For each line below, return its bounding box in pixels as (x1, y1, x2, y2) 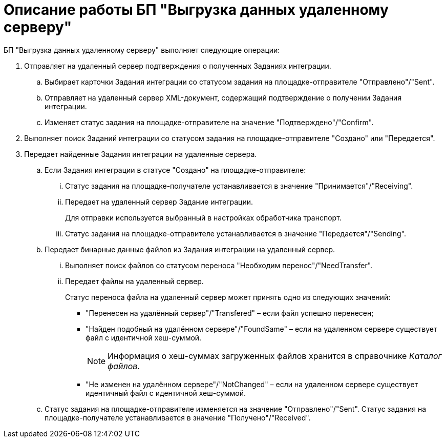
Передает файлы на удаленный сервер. (65, 276, 204, 286)
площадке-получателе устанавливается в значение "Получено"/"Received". (45, 413, 311, 422)
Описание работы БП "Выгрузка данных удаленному (4, 1, 389, 18)
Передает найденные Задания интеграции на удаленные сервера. (24, 149, 257, 158)
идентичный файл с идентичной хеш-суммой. (86, 388, 246, 397)
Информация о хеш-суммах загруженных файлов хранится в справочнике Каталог (108, 350, 442, 361)
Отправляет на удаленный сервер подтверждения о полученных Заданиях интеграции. (24, 61, 331, 70)
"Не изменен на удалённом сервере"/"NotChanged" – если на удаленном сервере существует (86, 379, 418, 389)
